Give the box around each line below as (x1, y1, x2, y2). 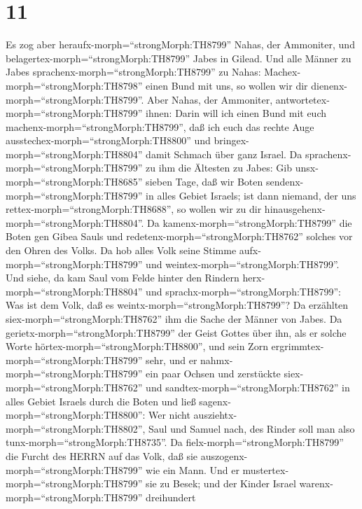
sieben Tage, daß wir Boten (146, 174, 263, 189)
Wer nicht (148, 407, 190, 422)
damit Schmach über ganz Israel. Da (146, 146, 302, 161)
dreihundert (146, 489, 196, 504)
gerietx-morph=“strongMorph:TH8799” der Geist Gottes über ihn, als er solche (6, 325, 347, 340)
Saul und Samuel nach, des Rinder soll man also (148, 421, 355, 435)
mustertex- (242, 462, 289, 477)
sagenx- (199, 393, 231, 408)
